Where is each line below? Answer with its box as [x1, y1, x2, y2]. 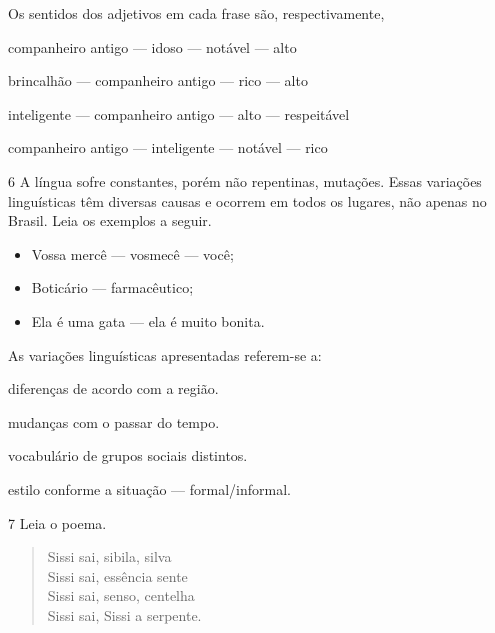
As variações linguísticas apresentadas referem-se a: [8, 344, 322, 365]
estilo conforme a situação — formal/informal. [8, 478, 291, 499]
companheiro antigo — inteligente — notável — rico [8, 137, 328, 158]
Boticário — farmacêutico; [31, 277, 194, 298]
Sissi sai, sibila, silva [47, 546, 172, 567]
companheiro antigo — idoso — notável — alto [8, 36, 297, 57]
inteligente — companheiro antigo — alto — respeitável [8, 103, 350, 124]
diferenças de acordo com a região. [8, 378, 219, 399]
